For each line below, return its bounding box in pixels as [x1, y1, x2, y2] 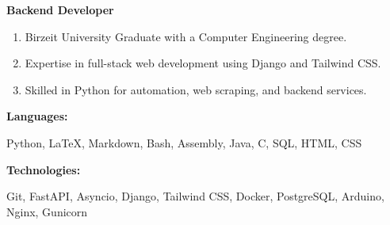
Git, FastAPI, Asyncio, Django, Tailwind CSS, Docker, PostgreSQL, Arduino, [6, 188, 384, 204]
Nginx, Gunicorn [6, 203, 88, 219]
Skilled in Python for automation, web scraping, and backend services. [25, 81, 367, 97]
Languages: [6, 108, 68, 124]
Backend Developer [6, 2, 114, 17]
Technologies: [6, 161, 81, 177]
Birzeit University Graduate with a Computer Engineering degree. [25, 28, 347, 44]
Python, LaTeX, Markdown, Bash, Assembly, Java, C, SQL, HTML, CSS [6, 134, 362, 151]
